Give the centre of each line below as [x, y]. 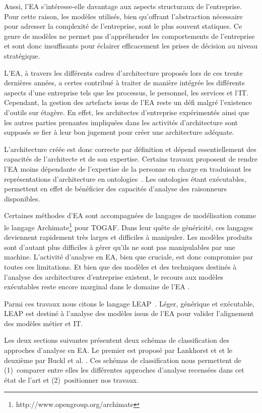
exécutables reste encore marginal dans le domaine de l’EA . [97, 287]
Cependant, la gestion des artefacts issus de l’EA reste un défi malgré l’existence [128, 102]
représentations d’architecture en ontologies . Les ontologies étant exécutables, [125, 178]
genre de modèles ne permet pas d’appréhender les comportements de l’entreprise [129, 36]
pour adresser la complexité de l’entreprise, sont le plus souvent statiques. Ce [123, 26]
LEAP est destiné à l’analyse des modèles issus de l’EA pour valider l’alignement [129, 313]
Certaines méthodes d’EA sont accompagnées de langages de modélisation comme [130, 215]
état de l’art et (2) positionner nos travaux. [72, 379]
